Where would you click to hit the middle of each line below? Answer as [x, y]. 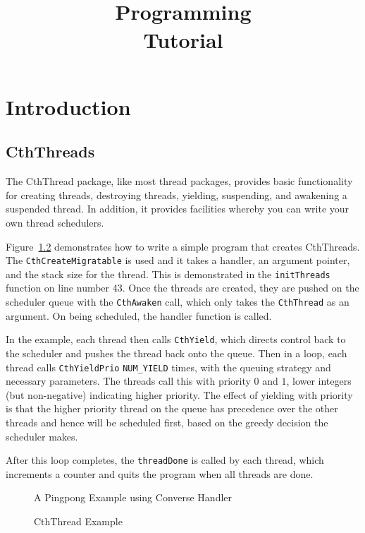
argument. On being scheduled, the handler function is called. [139, 315]
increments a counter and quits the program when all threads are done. [160, 473]
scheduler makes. [42, 436]
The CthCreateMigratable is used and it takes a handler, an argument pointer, [178, 260]
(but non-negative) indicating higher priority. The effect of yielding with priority [179, 394]
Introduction [68, 106]
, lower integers [319, 381]
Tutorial [183, 39]
